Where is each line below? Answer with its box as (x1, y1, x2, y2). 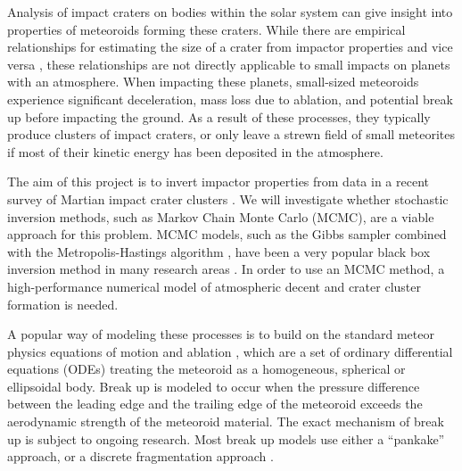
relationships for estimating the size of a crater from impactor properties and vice (7, 37, 453, 56)
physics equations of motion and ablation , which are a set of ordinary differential (7, 342, 453, 360)
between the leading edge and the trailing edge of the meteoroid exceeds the (7, 394, 423, 413)
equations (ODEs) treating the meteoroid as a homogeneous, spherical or (7, 359, 406, 378)
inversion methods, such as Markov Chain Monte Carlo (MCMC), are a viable (7, 207, 434, 226)
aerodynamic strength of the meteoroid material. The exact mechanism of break (7, 412, 444, 431)
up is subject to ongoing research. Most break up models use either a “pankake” (7, 429, 445, 448)
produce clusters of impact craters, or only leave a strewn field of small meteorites (7, 125, 455, 144)
